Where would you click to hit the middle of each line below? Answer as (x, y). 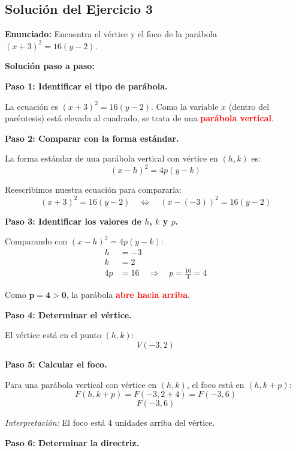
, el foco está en (215, 384)
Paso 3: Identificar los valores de (73, 221)
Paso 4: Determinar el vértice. (68, 314)
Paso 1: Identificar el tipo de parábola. (86, 86)
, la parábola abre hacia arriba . (128, 295)
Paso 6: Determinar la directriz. (72, 442)
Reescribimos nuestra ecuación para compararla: (93, 189)
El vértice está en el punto (53, 335)
